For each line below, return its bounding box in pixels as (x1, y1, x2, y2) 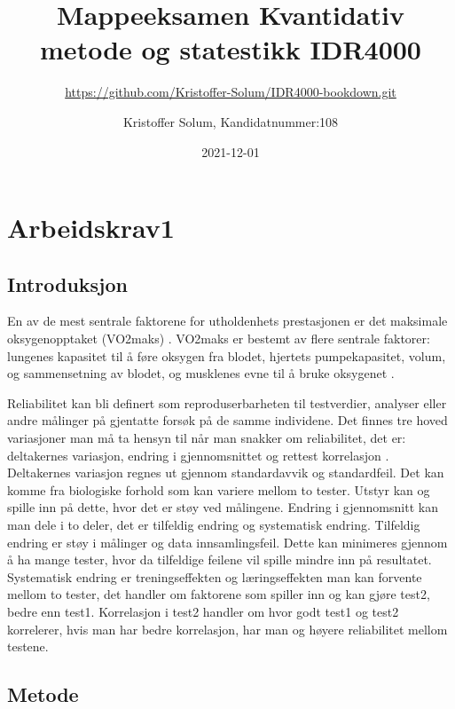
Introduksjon (7, 270, 128, 297)
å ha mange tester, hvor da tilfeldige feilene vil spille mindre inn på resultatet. (7, 550, 432, 569)
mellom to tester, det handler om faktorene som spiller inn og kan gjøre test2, (7, 585, 430, 603)
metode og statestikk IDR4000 (40, 31, 421, 67)
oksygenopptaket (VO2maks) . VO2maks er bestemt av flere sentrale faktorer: (7, 329, 430, 348)
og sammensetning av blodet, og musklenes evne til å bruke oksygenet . (7, 364, 395, 382)
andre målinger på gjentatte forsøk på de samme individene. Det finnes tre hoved (7, 411, 448, 429)
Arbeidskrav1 (7, 209, 175, 246)
